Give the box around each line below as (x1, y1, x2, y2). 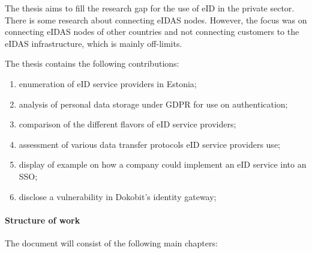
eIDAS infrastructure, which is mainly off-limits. (5, 37, 182, 49)
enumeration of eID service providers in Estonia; (19, 77, 197, 90)
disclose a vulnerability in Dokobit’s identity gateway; (19, 190, 217, 203)
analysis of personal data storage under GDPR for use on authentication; (19, 97, 288, 110)
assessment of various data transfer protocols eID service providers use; (19, 138, 280, 150)
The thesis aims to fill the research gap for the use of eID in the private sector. (5, 2, 295, 14)
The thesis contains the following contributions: (5, 57, 179, 70)
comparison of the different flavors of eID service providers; (19, 118, 236, 130)
